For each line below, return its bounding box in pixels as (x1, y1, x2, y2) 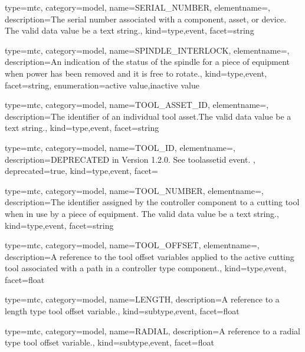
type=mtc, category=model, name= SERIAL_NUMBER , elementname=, (5, 1, 270, 13)
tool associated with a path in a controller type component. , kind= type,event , (5, 262, 287, 274)
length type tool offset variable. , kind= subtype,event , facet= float (5, 305, 240, 317)
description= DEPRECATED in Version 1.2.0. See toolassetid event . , (5, 153, 255, 165)
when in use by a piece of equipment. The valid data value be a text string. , (5, 207, 279, 219)
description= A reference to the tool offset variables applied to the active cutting (5, 250, 294, 262)
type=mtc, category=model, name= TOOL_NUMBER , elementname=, (5, 184, 264, 196)
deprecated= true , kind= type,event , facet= (5, 165, 158, 177)
